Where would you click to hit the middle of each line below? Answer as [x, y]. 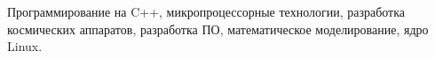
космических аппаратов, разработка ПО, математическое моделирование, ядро [218, 29]
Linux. [25, 46]
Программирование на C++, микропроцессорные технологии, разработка [206, 11]
